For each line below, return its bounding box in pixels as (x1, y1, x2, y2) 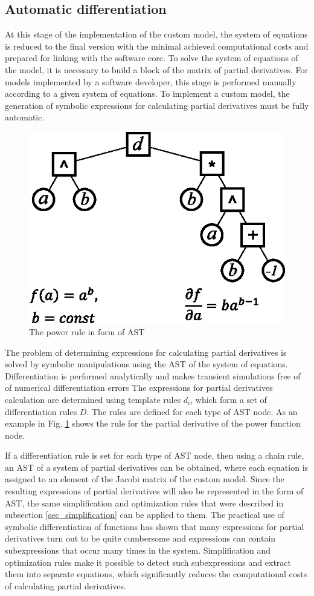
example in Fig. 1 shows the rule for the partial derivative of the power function (5, 417, 301, 430)
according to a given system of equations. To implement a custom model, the (5, 87, 290, 100)
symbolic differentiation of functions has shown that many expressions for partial (5, 520, 304, 532)
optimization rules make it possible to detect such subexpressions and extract (5, 555, 291, 568)
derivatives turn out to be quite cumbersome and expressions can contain (5, 532, 276, 545)
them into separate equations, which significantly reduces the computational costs (5, 568, 307, 580)
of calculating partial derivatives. (5, 579, 126, 592)
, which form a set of (190, 393, 267, 405)
